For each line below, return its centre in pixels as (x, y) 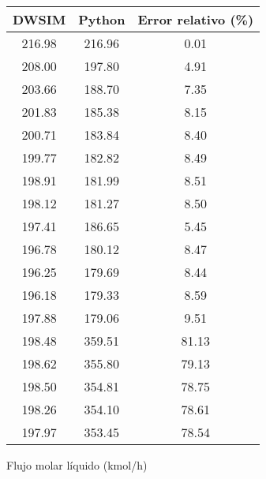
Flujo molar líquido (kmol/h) (77, 465)
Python (102, 19)
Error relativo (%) (196, 19)
